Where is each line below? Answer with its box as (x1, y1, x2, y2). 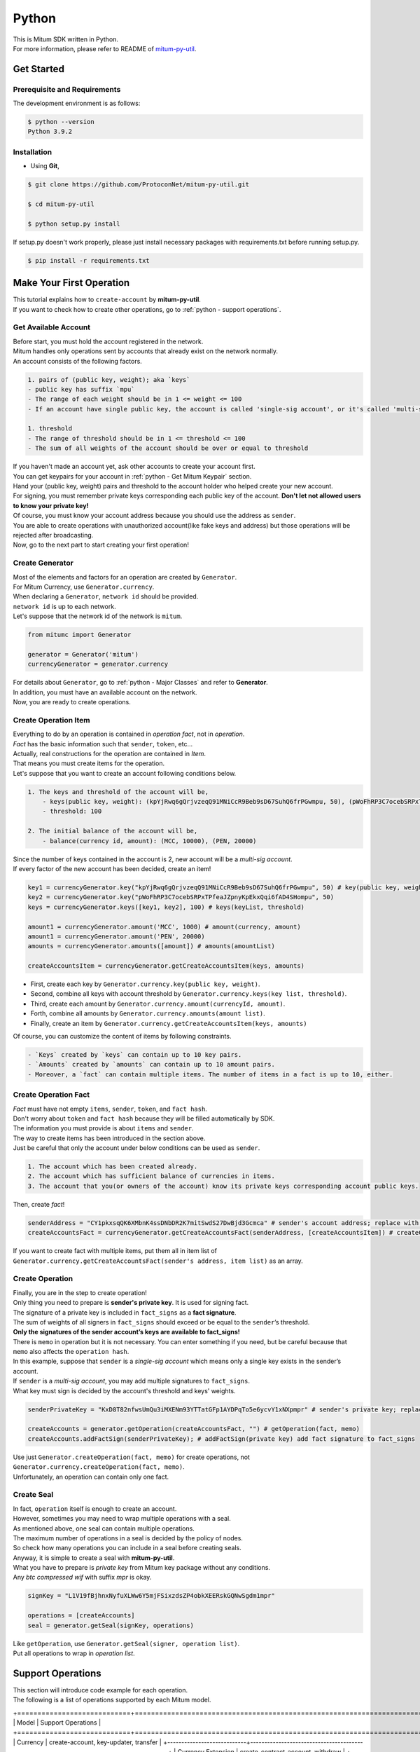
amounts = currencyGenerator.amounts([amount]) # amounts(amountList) (27, 943, 276, 950)
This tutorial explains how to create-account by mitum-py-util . (13, 295, 201, 304)
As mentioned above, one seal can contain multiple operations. (13, 1524, 195, 1533)
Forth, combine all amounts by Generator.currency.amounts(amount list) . (30, 1009, 265, 1018)
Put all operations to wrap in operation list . (13, 1649, 136, 1657)
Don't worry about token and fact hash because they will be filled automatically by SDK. (13, 1114, 275, 1123)
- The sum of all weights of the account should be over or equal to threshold (27, 444, 309, 452)
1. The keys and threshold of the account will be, (27, 788, 209, 795)
